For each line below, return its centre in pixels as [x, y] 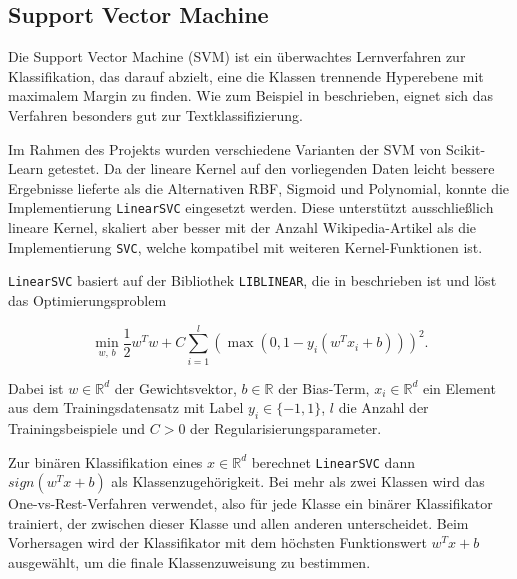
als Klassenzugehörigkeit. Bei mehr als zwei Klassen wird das [298, 481]
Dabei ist [36, 387]
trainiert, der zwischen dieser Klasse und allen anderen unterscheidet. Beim [238, 522]
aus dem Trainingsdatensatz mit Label [126, 407]
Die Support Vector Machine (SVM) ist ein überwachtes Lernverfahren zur [237, 56]
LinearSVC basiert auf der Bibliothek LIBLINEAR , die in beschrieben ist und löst [252, 280]
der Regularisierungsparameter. [286, 428]
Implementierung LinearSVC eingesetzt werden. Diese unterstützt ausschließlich [251, 207]
